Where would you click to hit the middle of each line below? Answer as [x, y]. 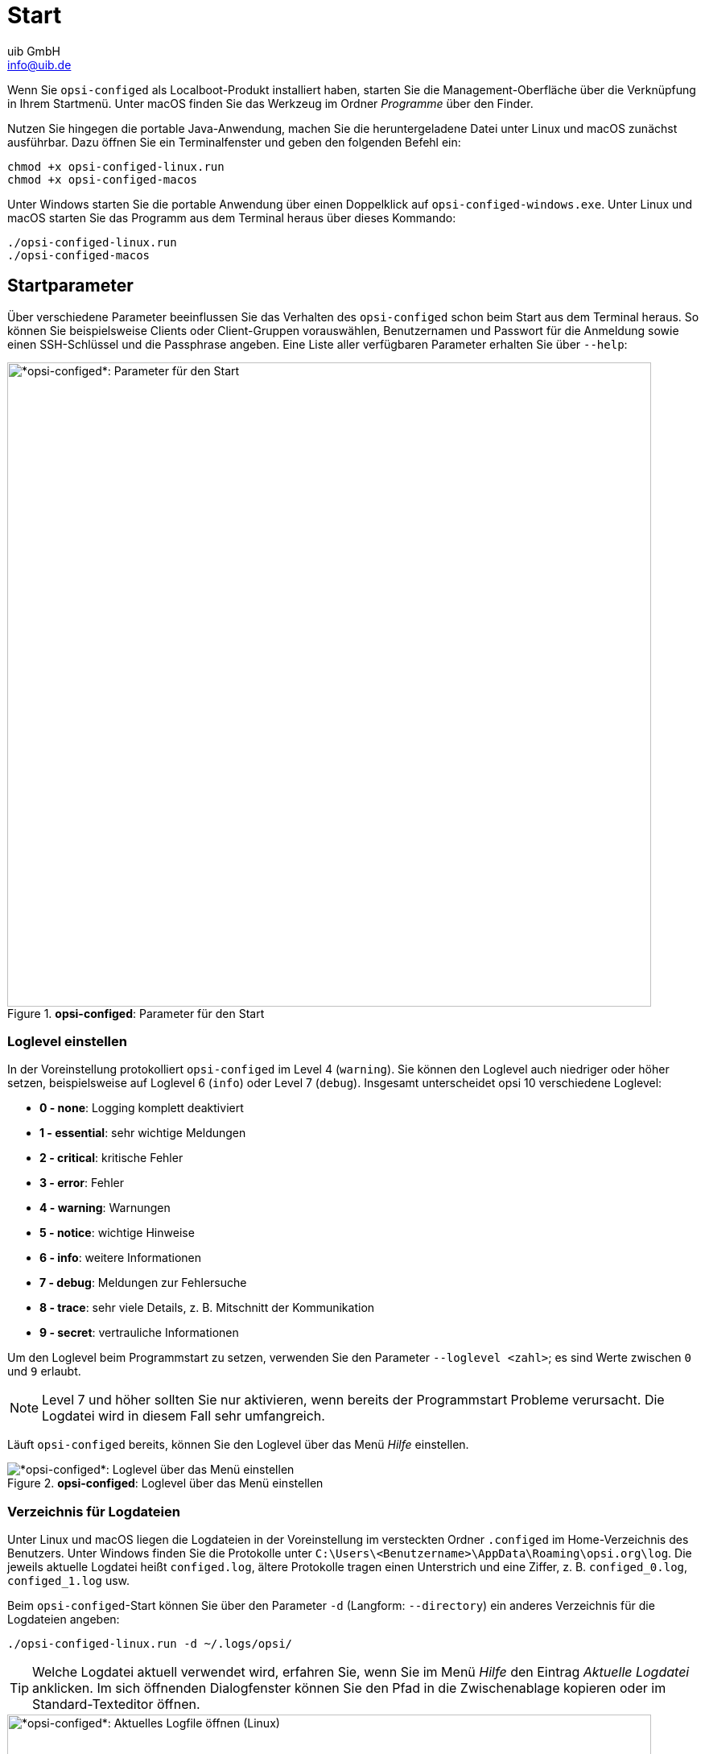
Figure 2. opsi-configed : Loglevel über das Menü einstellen [165, 1483]
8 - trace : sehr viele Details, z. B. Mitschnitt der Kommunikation [207, 1308]
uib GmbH [34, 51]
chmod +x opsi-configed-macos [103, 179]
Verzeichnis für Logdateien [94, 1511]
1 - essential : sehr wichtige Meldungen [143, 1133]
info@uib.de [39, 64]
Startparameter [70, 286]
